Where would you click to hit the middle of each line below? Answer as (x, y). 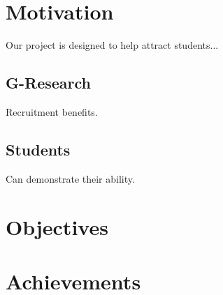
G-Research (48, 83)
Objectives (57, 226)
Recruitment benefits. (52, 111)
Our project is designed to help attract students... (112, 45)
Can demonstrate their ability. (70, 178)
